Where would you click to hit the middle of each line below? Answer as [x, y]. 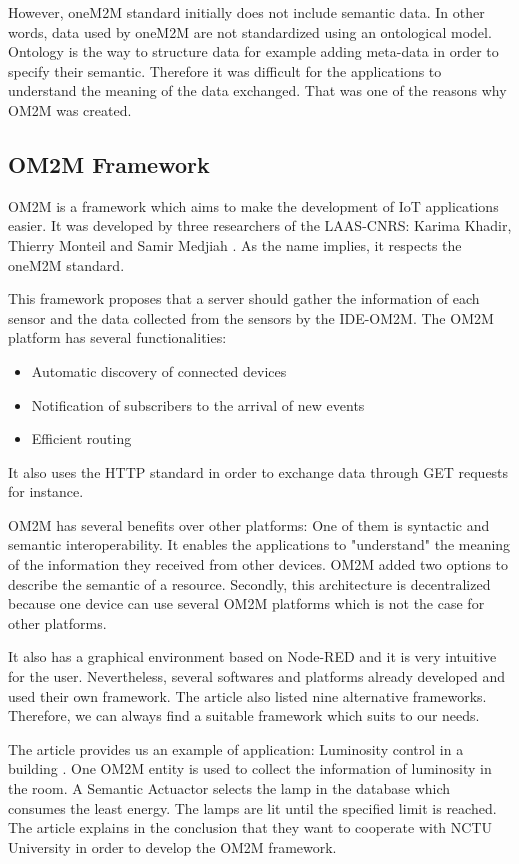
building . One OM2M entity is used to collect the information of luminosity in [250, 768]
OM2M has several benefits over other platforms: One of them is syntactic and [249, 524]
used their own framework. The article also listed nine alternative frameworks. [247, 695]
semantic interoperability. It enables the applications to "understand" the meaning [259, 544]
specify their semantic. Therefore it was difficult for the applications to [225, 70]
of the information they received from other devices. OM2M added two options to [258, 564]
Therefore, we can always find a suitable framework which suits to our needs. [244, 715]
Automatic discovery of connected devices [159, 370]
